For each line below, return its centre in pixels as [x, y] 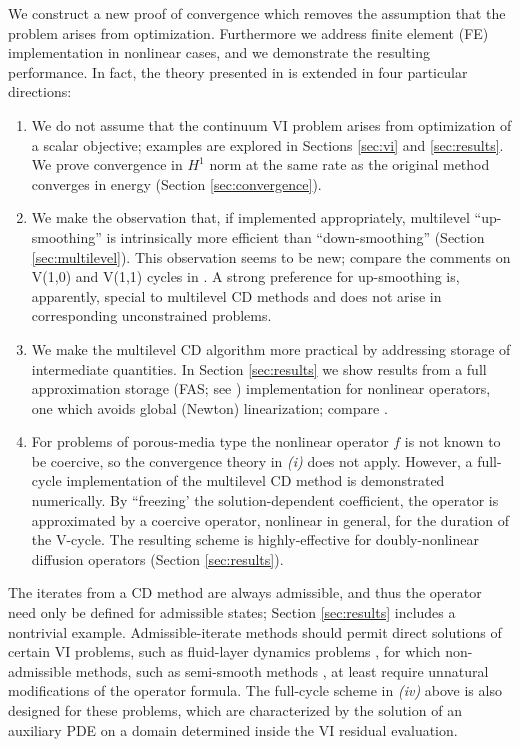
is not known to [452, 441]
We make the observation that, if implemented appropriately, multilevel [250, 217]
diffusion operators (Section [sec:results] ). [157, 558]
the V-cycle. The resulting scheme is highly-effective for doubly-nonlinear [255, 539]
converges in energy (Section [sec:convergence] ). [176, 183]
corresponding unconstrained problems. [151, 315]
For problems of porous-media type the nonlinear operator [210, 441]
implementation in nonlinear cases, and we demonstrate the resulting [219, 52]
